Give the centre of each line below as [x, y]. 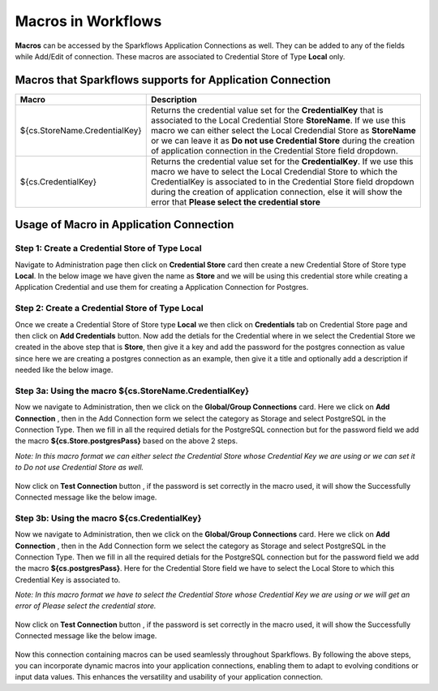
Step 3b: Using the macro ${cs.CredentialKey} [108, 518]
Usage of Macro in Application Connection [125, 225]
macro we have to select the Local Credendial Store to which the [274, 171]
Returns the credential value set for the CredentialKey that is [267, 110]
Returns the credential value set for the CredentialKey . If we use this [282, 161]
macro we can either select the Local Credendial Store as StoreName [283, 130]
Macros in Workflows [88, 21]
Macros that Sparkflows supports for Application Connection [173, 80]
